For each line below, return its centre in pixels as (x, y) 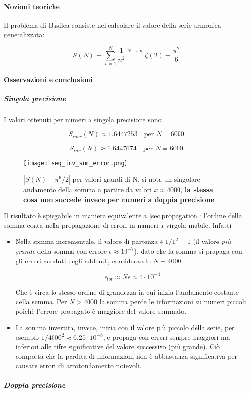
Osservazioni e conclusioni (48, 79)
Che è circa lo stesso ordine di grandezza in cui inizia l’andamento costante (127, 292)
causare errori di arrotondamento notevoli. (78, 365)
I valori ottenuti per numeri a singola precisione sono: (84, 119)
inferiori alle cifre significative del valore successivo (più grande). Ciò (117, 346)
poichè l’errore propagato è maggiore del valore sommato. (101, 311)
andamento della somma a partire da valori (88, 190)
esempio (27, 337)
